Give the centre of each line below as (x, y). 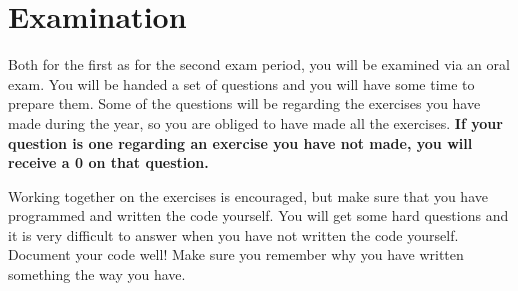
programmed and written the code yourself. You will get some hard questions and (258, 215)
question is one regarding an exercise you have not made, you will (240, 142)
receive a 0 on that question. (108, 162)
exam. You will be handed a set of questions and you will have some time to (241, 83)
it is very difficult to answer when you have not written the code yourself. (233, 234)
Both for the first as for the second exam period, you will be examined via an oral (259, 64)
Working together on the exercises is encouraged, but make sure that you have (248, 195)
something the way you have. (97, 274)
